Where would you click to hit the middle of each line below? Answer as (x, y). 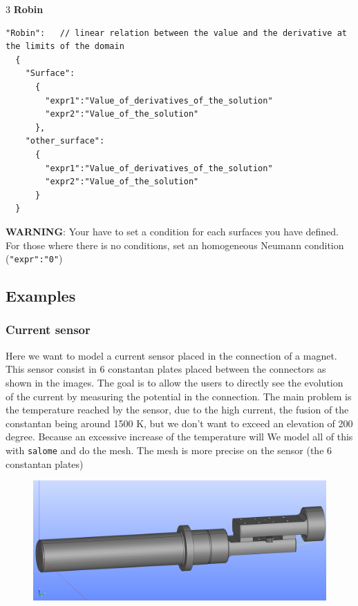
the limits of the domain (65, 47)
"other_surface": (65, 141)
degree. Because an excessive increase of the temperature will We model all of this (179, 437)
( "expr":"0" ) (34, 258)
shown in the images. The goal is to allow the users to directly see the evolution (175, 382)
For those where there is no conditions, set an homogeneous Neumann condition (175, 245)
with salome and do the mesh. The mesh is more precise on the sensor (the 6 (169, 450)
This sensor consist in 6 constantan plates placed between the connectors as (166, 369)
